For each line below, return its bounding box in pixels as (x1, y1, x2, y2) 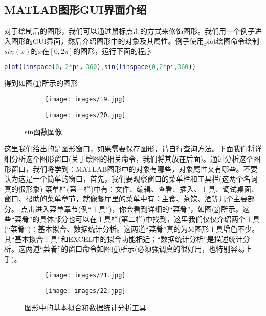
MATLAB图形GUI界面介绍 (4, 2, 147, 17)
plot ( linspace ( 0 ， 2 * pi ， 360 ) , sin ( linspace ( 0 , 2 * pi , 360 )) (4, 63, 196, 71)
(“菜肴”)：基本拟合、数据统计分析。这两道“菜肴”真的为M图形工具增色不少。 (4, 223, 259, 234)
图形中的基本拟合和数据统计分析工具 (25, 302, 146, 312)
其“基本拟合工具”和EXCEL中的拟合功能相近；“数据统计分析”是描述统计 (4, 233, 243, 244)
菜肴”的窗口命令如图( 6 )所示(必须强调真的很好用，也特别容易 (43, 243, 245, 254)
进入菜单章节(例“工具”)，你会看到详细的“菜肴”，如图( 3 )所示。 (35, 203, 242, 214)
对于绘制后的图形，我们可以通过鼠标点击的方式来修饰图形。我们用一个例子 (4, 26, 255, 36)
